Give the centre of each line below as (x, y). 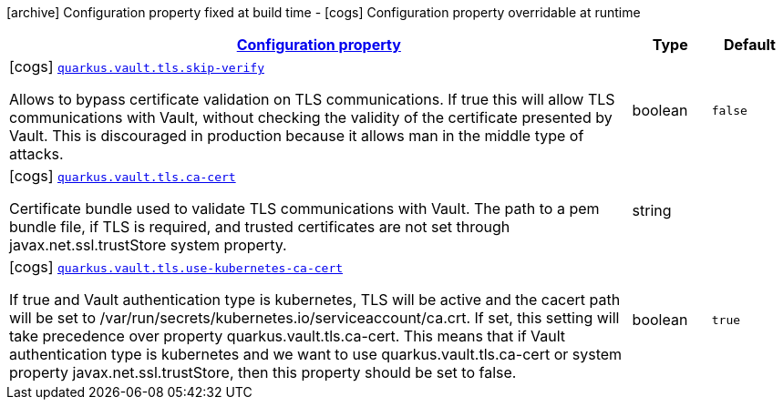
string (652, 210)
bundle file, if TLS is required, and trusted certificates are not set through (260, 227)
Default (749, 45)
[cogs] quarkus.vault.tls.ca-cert (123, 176)
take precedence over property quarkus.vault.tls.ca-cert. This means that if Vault (288, 336)
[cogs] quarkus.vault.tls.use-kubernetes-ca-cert (176, 267)
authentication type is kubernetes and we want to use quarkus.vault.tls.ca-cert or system (316, 354)
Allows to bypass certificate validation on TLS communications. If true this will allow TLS (312, 99)
